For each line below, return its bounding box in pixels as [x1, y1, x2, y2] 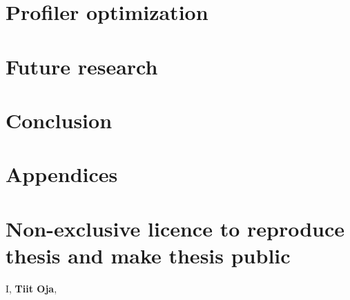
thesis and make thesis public [6, 241, 291, 269]
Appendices [6, 160, 118, 188]
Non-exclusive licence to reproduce [6, 214, 345, 242]
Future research [6, 52, 158, 80]
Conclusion [6, 106, 113, 134]
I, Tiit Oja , [6, 281, 57, 295]
